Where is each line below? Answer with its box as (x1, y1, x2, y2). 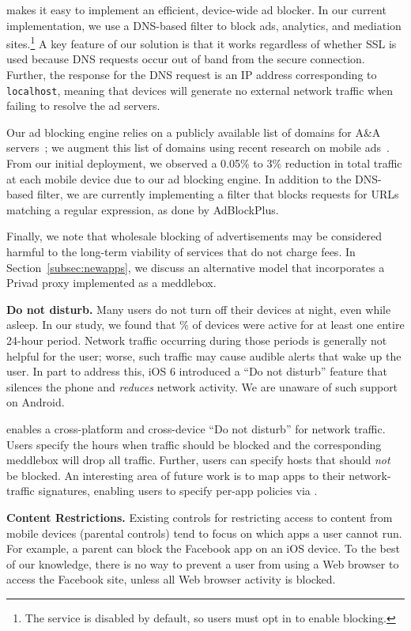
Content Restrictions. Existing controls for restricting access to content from (6, 508, 393, 525)
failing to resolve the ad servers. (6, 97, 160, 114)
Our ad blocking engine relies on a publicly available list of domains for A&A (6, 123, 381, 140)
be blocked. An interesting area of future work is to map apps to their (6, 467, 345, 483)
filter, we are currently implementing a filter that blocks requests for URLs (36, 186, 399, 202)
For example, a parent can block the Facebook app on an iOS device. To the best (6, 540, 400, 557)
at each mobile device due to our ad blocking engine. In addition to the (6, 170, 352, 187)
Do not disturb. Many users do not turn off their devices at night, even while (6, 300, 391, 317)
